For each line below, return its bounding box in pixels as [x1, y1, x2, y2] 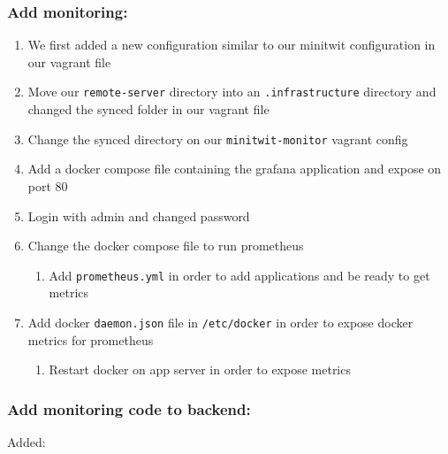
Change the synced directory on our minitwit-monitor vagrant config [27, 129, 408, 148]
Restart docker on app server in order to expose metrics [49, 360, 351, 379]
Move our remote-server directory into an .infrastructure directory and [27, 82, 437, 101]
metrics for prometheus [27, 330, 154, 349]
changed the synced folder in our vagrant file [27, 100, 270, 119]
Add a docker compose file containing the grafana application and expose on [27, 159, 442, 178]
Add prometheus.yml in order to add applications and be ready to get [49, 265, 430, 284]
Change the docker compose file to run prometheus [27, 236, 304, 255]
